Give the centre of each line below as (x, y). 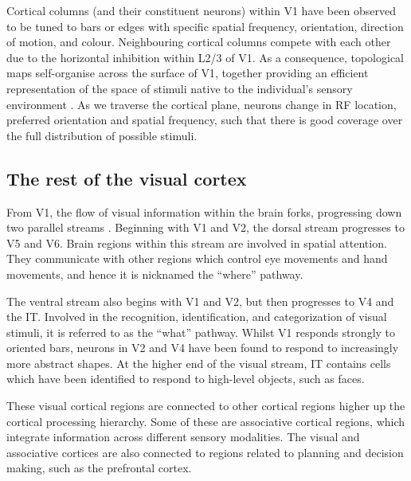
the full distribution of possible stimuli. (102, 135)
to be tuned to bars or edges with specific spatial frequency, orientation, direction (205, 26)
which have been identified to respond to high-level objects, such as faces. (186, 379)
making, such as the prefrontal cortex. (99, 468)
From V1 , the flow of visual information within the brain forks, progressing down (204, 211)
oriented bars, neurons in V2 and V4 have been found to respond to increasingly (203, 348)
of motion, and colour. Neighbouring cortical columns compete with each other (199, 42)
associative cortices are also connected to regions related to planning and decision (205, 452)
